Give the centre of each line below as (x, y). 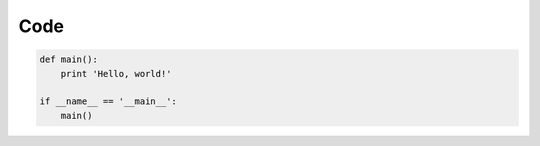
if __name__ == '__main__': (108, 101)
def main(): (69, 59)
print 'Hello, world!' (116, 73)
